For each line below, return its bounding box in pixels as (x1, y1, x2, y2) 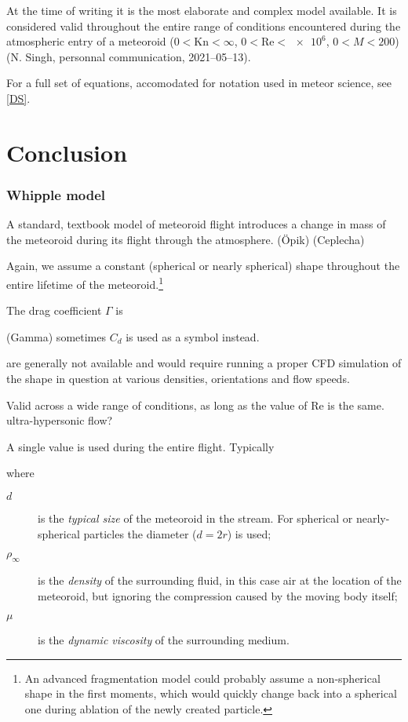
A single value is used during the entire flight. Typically (6, 438, 275, 454)
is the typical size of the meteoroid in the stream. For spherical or (38, 509, 353, 526)
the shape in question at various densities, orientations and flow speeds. (6, 370, 350, 386)
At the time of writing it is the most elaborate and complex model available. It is (6, 2, 397, 18)
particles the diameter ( (83, 525, 197, 541)
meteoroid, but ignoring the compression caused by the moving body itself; (38, 587, 398, 603)
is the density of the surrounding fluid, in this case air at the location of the (38, 571, 402, 588)
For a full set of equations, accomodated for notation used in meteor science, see (6, 75, 392, 91)
